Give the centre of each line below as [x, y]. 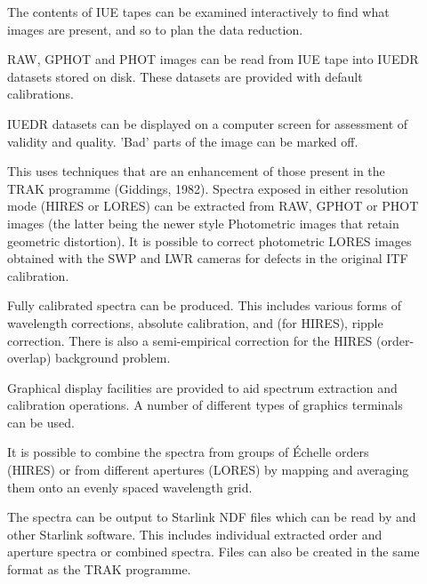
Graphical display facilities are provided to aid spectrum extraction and [202, 387]
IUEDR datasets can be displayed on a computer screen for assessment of [208, 123]
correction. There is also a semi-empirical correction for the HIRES [190, 340]
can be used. [41, 422]
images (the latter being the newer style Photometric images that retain [203, 223]
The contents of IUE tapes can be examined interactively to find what [198, 12]
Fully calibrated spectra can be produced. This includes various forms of [204, 305]
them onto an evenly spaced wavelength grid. [130, 487]
